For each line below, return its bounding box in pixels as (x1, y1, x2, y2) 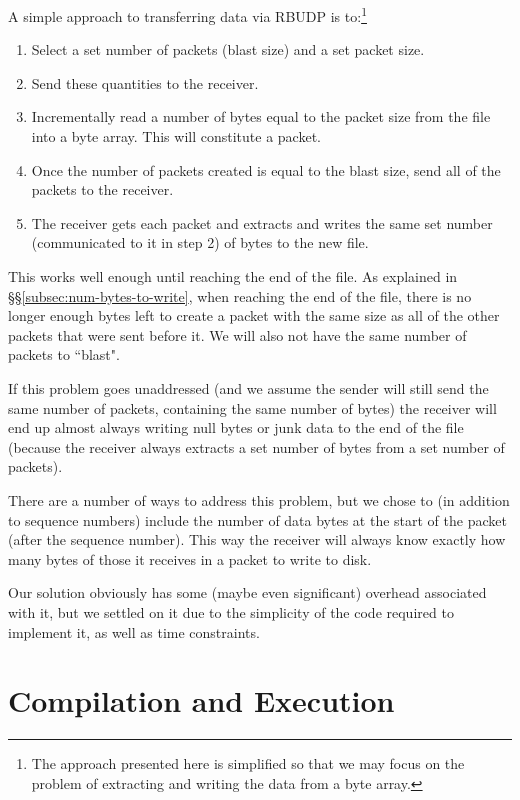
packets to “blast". (8, 344, 120, 365)
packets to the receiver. (31, 179, 174, 200)
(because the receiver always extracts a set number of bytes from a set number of (8, 436, 505, 457)
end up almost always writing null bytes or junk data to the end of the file (8, 417, 464, 438)
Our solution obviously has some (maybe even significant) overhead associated (8, 582, 487, 603)
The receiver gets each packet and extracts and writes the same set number (31, 212, 493, 233)
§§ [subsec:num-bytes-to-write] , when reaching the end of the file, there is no (8, 285, 472, 306)
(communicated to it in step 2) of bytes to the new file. (31, 232, 369, 253)
